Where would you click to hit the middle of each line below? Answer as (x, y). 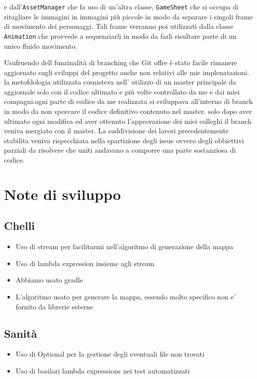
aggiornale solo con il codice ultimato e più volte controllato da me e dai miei (122, 91)
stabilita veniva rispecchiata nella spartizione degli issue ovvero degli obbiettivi (124, 140)
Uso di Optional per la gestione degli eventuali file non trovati (110, 354)
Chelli (20, 226)
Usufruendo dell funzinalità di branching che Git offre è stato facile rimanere (121, 62)
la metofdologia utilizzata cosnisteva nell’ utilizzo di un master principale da (120, 82)
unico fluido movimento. (41, 46)
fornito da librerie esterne (54, 306)
